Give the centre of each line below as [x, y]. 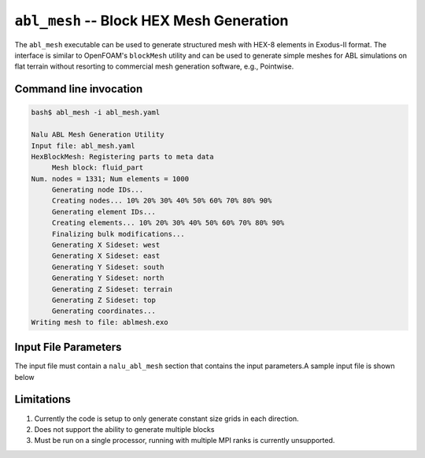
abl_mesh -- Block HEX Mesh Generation [152, 20]
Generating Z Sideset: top [104, 300]
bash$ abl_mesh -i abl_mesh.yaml [96, 113]
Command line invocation [79, 89]
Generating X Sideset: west [106, 245]
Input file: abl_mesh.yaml [83, 145]
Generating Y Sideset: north [108, 278]
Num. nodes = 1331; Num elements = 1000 [110, 179]
